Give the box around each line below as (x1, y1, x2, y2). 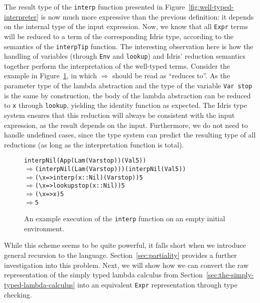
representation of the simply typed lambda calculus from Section (4, 269, 203, 280)
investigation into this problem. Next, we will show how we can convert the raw (4, 259, 249, 270)
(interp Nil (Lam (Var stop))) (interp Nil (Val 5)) (35, 165, 186, 173)
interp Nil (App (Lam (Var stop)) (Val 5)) (24, 157, 147, 165)
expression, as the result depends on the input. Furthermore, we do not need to (4, 119, 248, 130)
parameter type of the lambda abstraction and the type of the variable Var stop (4, 80, 252, 90)
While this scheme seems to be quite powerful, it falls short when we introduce (4, 240, 246, 250)
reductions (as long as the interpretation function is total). (4, 139, 184, 149)
